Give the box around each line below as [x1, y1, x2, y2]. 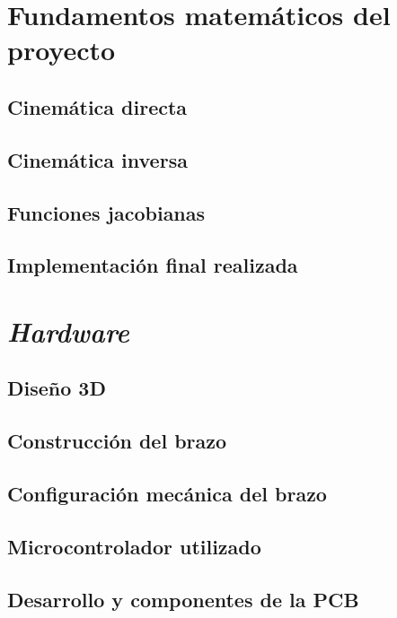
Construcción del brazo [7, 427, 227, 455]
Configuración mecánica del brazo [7, 480, 327, 508]
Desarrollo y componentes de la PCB [7, 585, 359, 613]
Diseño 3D [7, 374, 106, 402]
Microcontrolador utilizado [7, 532, 261, 560]
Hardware [7, 312, 129, 350]
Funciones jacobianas [7, 198, 206, 226]
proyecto [7, 31, 116, 68]
